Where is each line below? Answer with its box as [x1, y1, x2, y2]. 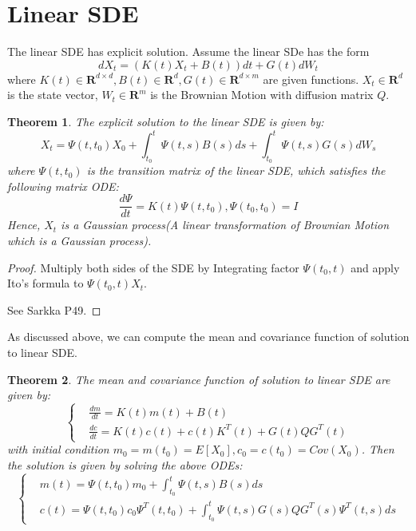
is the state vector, [7, 86, 98, 103]
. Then [361, 441, 394, 458]
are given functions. [263, 70, 359, 87]
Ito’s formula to [7, 275, 84, 291]
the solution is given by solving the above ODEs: [7, 456, 243, 473]
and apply [351, 259, 400, 275]
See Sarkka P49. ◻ [7, 301, 101, 318]
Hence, [7, 216, 41, 233]
